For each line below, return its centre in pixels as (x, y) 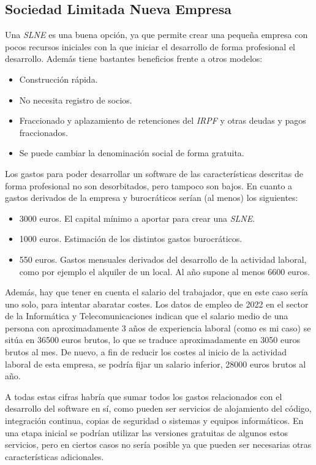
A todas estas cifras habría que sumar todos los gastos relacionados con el (144, 396)
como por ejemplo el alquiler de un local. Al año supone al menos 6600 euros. (164, 271)
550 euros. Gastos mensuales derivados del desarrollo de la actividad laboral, (163, 259)
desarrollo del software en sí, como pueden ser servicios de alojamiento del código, (158, 408)
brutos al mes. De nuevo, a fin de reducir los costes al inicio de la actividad (146, 352)
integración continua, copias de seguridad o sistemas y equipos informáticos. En (154, 421)
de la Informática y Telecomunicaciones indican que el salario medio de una (147, 316)
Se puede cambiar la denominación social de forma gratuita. (132, 153)
